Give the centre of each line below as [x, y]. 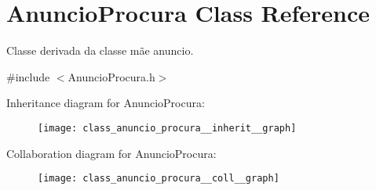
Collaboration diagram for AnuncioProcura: [111, 153]
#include [28, 76]
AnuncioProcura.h [111, 76]
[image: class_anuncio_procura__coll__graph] [159, 179]
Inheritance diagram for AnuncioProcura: [106, 103]
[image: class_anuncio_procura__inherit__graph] [167, 128]
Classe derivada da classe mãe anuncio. [100, 50]
